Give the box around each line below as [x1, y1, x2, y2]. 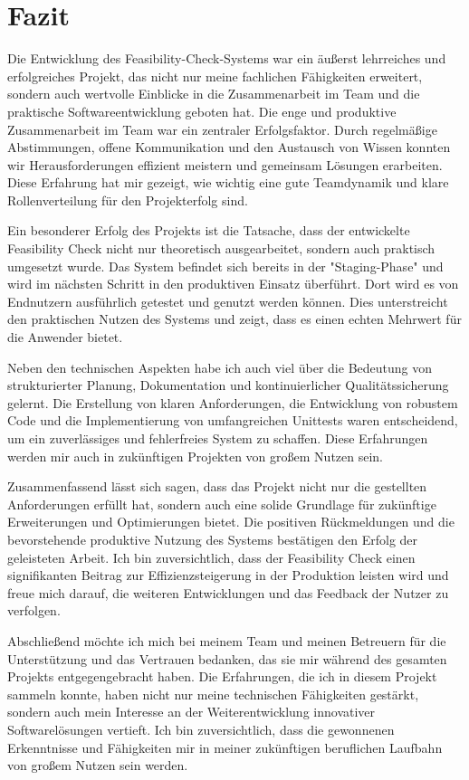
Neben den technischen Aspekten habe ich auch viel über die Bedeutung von [7, 357, 432, 376]
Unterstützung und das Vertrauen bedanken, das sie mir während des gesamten [7, 649, 447, 668]
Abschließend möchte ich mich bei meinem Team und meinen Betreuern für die [7, 631, 446, 650]
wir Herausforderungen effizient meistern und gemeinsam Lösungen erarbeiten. [7, 155, 443, 174]
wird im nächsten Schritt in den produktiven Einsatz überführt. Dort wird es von [7, 274, 459, 293]
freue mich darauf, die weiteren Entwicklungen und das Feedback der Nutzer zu [7, 583, 449, 602]
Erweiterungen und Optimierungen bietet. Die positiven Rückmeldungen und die [7, 512, 455, 531]
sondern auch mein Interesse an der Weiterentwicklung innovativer [7, 702, 376, 721]
